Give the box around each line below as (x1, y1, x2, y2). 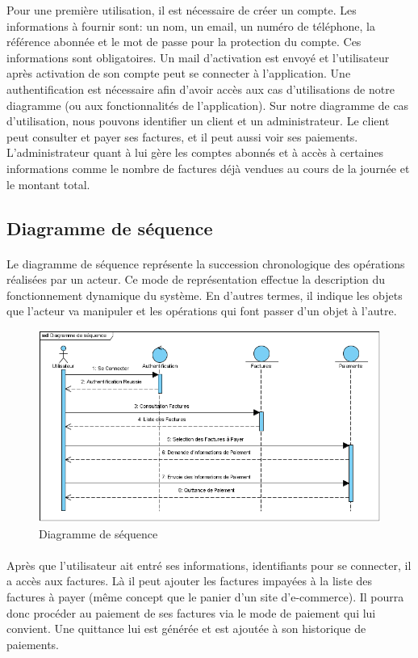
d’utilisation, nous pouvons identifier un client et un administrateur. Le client (6, 112, 390, 129)
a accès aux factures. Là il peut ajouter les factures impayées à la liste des (6, 572, 373, 589)
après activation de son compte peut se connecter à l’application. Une (6, 65, 351, 82)
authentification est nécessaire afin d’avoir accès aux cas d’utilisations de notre (6, 80, 395, 97)
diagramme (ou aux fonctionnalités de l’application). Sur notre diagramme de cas (6, 96, 409, 113)
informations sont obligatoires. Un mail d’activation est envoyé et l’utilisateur (6, 49, 390, 65)
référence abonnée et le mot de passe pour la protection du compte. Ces (6, 33, 362, 50)
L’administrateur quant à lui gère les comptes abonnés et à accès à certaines (6, 144, 384, 161)
